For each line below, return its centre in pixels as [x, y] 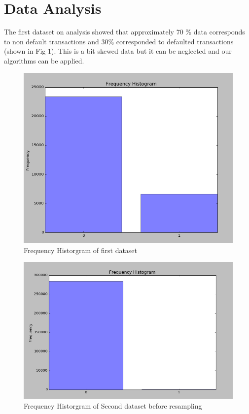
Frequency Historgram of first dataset [81, 250]
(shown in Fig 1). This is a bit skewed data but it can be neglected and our [118, 51]
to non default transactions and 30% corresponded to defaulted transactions [119, 41]
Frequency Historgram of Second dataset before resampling [113, 405]
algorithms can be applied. [44, 60]
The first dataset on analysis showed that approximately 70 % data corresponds [124, 32]
